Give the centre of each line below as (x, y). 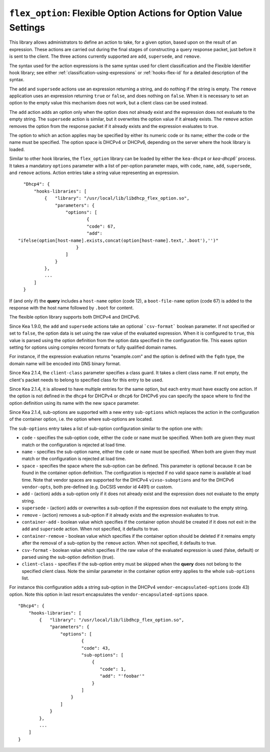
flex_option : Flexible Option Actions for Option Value (126, 13)
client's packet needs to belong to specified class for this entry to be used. (86, 380)
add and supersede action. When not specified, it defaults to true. (90, 529)
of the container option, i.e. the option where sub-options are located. (81, 419)
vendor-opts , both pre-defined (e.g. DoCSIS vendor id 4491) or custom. (97, 487)
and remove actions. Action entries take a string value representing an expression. (94, 173)
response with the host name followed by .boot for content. (71, 308)
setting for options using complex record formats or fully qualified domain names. (93, 347)
